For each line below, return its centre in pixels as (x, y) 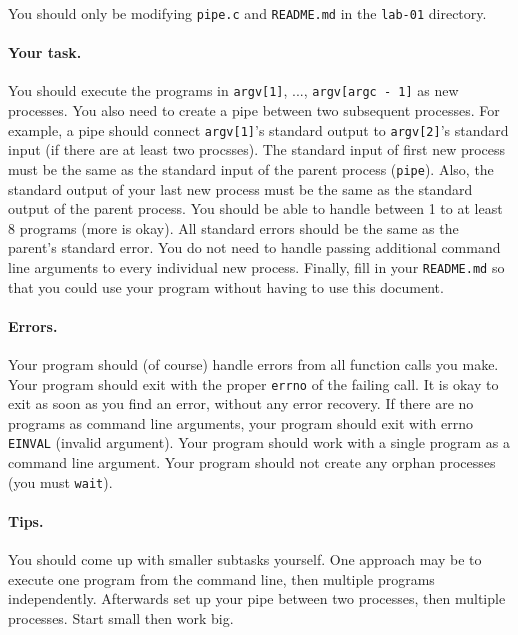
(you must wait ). (60, 481)
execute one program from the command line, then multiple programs (221, 578)
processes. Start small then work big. (121, 617)
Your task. (45, 52)
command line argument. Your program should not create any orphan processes (252, 462)
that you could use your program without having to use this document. (226, 286)
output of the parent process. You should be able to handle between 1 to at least (255, 208)
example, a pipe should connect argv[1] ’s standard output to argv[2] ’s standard (258, 129)
